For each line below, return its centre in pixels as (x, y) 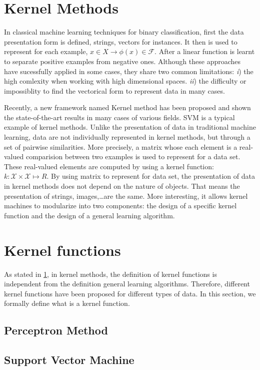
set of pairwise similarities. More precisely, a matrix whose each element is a (121, 146)
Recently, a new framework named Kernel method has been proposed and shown (127, 107)
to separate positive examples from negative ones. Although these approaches (122, 61)
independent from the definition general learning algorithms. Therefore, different (127, 284)
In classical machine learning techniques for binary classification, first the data (124, 32)
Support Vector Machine (69, 360)
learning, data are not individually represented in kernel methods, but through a (127, 137)
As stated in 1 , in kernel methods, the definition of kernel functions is (110, 274)
